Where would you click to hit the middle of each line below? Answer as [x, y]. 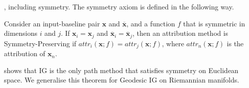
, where [173, 43]
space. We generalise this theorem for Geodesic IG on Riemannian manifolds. [122, 80]
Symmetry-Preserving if [40, 43]
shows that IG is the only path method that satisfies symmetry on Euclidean [121, 70]
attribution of [25, 53]
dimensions [21, 33]
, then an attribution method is [180, 33]
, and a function [151, 23]
